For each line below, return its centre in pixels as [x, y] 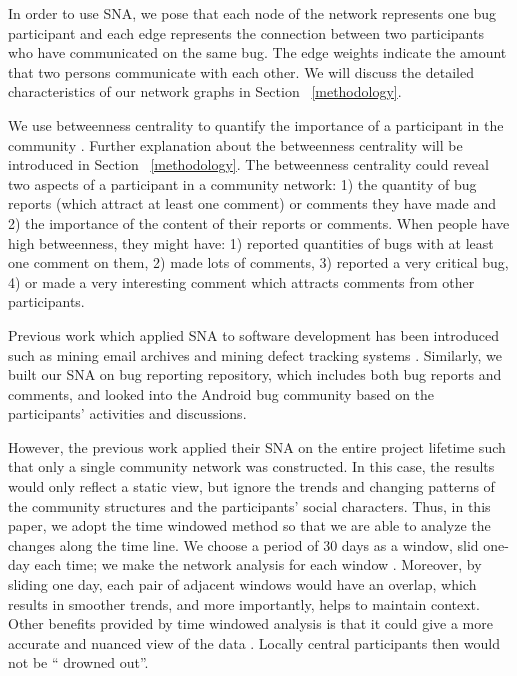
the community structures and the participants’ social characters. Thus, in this [249, 505]
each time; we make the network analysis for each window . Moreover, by [258, 564]
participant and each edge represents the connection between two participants [246, 32]
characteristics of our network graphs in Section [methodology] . [205, 91]
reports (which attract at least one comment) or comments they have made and [252, 203]
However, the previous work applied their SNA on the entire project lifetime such [257, 446]
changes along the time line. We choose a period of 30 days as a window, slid [243, 544]
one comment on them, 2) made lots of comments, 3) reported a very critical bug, [258, 262]
